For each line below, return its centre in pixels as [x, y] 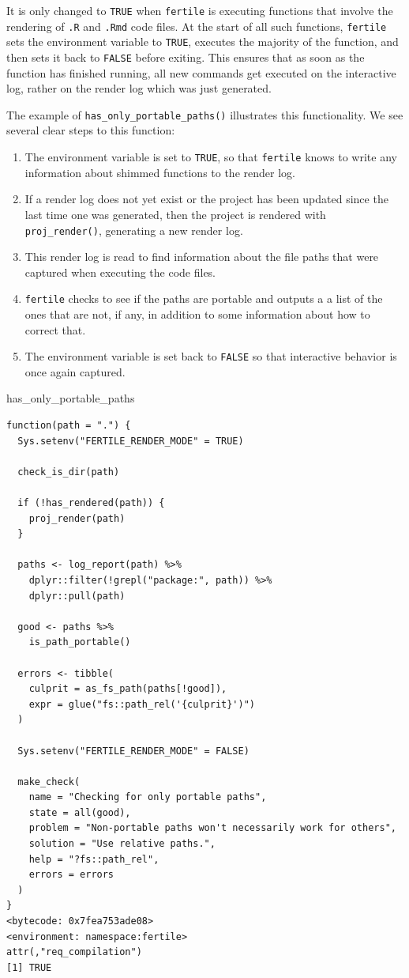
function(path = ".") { [69, 426]
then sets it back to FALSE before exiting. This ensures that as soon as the [186, 57]
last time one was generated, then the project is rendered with [175, 214]
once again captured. [75, 371]
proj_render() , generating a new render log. [134, 230]
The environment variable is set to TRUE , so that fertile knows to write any [211, 157]
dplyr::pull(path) [77, 596]
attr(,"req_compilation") [74, 952]
